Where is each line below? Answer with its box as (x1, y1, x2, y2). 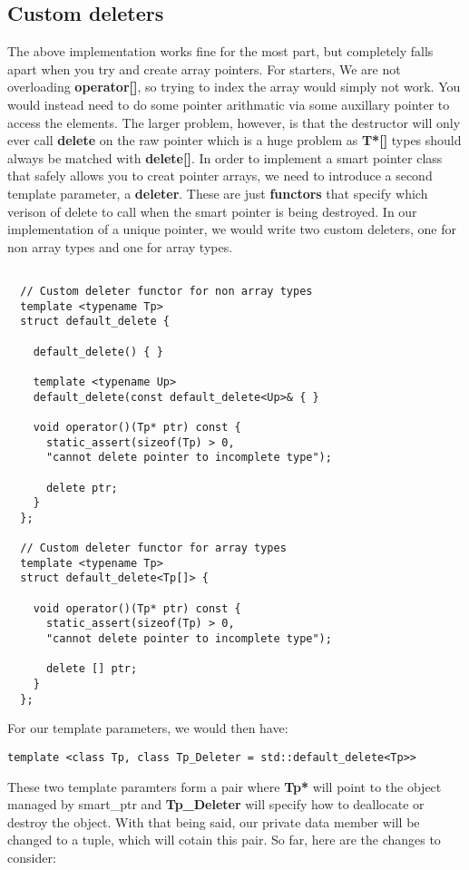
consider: (7, 847, 56, 866)
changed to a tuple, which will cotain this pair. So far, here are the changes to (7, 830, 441, 849)
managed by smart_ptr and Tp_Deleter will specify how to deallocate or (7, 795, 425, 814)
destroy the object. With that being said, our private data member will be (7, 812, 420, 831)
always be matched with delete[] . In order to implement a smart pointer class (7, 148, 443, 167)
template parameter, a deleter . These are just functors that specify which (7, 183, 428, 202)
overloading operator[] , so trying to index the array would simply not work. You (7, 77, 461, 96)
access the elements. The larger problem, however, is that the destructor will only (7, 112, 461, 132)
